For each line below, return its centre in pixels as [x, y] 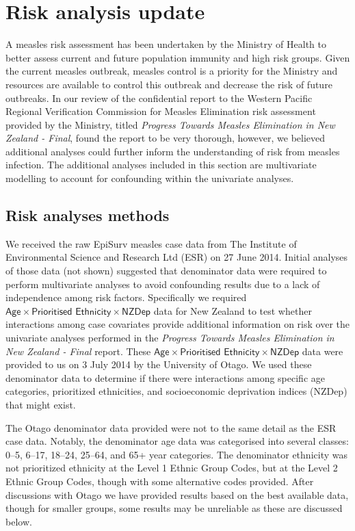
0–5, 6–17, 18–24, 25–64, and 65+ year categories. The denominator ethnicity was [176, 454]
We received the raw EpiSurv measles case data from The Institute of [151, 243]
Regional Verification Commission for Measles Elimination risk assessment [161, 111]
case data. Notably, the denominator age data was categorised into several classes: [177, 441]
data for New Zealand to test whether [233, 310]
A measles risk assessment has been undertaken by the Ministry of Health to [166, 44]
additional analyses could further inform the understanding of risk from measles [173, 151]
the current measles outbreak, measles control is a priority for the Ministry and [172, 71]
